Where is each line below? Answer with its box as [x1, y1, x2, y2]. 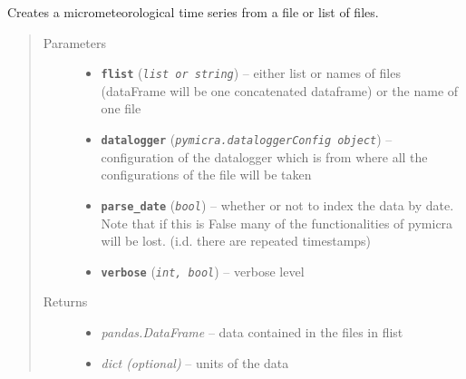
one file [101, 99, 141, 118]
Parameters [43, 33, 106, 52]
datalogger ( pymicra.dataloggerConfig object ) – [101, 130, 393, 149]
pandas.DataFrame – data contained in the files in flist [101, 322, 403, 341]
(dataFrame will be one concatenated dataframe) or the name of [101, 81, 459, 100]
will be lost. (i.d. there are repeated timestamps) [101, 231, 372, 250]
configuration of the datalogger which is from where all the [101, 147, 428, 166]
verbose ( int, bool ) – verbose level [101, 261, 305, 280]
